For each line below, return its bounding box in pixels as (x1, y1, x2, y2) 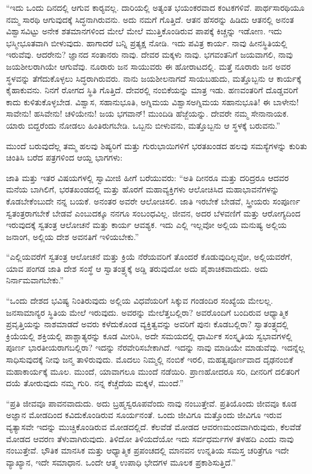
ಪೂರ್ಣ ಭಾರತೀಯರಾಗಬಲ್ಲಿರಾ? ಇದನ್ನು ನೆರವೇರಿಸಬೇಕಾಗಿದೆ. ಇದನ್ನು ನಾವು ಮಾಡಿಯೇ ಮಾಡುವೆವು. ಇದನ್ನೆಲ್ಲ (6, 341, 305, 354)
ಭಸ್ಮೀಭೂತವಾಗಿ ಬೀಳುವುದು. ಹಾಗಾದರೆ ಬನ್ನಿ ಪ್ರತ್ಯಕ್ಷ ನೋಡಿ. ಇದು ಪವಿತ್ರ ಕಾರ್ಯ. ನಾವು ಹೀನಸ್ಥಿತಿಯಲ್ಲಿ (6, 36, 287, 49)
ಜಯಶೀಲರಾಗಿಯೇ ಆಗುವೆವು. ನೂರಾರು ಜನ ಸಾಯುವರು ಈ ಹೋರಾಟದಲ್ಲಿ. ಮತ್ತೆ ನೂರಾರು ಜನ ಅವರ (6, 60, 291, 72)
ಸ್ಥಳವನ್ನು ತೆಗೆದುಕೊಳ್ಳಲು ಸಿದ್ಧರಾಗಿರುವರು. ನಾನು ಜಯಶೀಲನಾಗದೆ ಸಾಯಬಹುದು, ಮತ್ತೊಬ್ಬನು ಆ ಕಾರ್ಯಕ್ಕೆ (6, 72, 302, 84)
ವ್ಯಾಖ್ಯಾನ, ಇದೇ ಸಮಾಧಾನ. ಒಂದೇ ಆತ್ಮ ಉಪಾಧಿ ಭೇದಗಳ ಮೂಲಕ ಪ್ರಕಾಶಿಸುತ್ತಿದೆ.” (6, 455, 236, 468)
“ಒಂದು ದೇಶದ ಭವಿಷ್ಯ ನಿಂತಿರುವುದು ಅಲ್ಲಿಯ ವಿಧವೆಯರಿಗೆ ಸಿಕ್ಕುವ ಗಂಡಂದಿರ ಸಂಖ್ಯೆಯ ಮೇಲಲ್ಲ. (6, 294, 273, 307)
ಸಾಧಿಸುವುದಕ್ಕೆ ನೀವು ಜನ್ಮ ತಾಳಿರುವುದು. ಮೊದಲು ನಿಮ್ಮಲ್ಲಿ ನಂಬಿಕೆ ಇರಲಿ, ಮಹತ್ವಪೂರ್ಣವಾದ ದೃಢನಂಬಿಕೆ (6, 353, 293, 366)
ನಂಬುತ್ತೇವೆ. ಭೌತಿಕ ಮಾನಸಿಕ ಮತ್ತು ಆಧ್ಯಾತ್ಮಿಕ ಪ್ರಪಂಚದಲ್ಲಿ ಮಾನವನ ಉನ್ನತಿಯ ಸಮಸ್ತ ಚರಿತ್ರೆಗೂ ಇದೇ (6, 444, 289, 457)
